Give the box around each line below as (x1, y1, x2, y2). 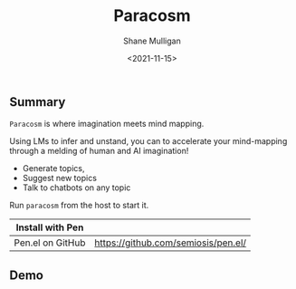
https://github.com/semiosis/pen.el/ (94, 236, 247, 249)
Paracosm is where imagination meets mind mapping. (9, 119, 205, 130)
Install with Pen (15, 221, 84, 234)
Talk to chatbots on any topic (22, 182, 131, 193)
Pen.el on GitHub (14, 236, 86, 249)
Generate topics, (22, 163, 85, 174)
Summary (9, 94, 66, 110)
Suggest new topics (22, 173, 98, 184)
